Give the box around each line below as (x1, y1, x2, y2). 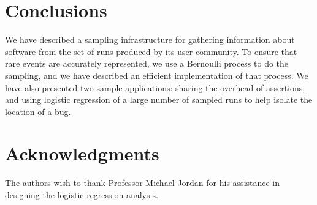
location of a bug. (5, 105, 71, 117)
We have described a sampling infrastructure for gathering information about (5, 33, 295, 46)
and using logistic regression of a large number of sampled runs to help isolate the (5, 93, 313, 106)
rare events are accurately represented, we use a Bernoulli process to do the (5, 57, 289, 70)
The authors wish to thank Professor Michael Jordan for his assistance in (5, 176, 280, 189)
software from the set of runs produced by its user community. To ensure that (5, 45, 297, 58)
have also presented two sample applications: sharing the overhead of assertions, (5, 81, 305, 94)
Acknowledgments (5, 141, 159, 166)
